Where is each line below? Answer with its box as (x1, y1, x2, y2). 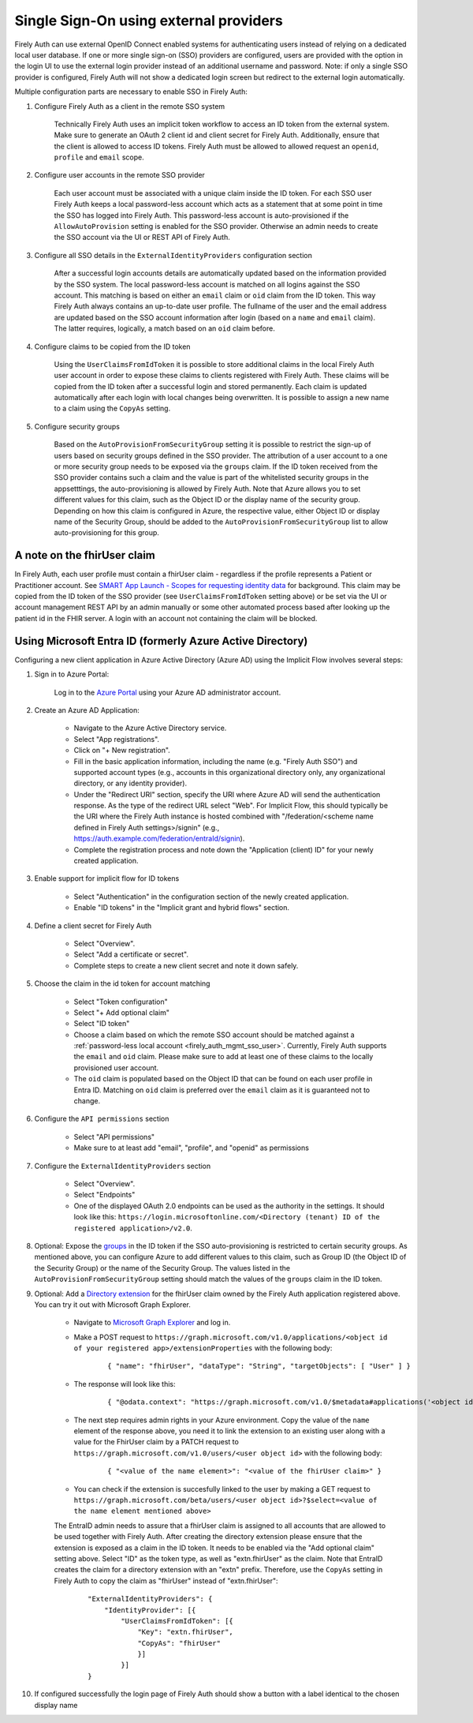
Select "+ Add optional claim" (73, 1007, 169, 1017)
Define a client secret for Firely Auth (34, 920, 152, 931)
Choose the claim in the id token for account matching (34, 979, 210, 988)
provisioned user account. (73, 1062, 159, 1073)
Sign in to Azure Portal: (34, 669, 110, 679)
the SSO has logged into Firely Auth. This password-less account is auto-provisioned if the (54, 210, 349, 220)
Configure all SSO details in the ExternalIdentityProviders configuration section (34, 250, 313, 260)
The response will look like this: (73, 1379, 177, 1388)
